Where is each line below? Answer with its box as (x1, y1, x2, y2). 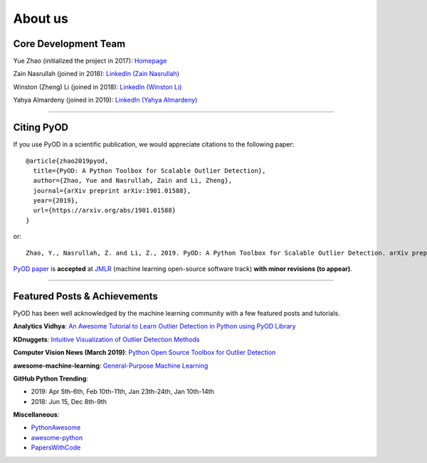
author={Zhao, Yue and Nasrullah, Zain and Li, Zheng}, (33, 176, 233, 185)
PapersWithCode (31, 443, 81, 452)
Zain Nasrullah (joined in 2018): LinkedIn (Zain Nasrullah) (13, 70, 179, 78)
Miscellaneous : (13, 410, 60, 419)
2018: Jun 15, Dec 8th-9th (31, 397, 107, 405)
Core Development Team (13, 38, 126, 50)
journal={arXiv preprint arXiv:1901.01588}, (33, 186, 191, 195)
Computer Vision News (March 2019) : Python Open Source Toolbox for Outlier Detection (13, 348, 276, 357)
